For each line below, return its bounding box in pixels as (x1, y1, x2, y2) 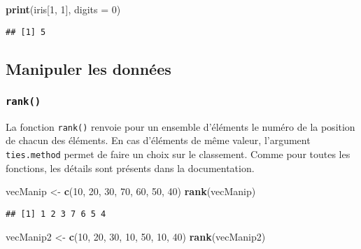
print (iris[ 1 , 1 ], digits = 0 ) (6, 2, 121, 16)
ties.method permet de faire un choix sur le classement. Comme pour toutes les (6, 147, 351, 162)
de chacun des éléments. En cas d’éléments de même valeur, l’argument (6, 133, 311, 148)
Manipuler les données (6, 57, 171, 79)
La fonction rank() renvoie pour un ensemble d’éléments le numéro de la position (6, 119, 355, 134)
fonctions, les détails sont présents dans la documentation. (6, 160, 255, 175)
